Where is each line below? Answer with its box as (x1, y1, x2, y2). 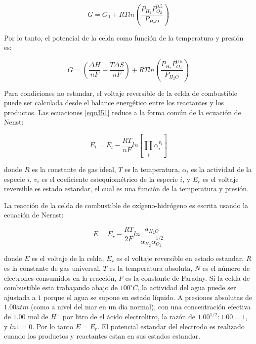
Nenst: (4, 117, 24, 127)
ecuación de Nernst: (4, 210, 64, 220)
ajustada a (4, 292, 36, 302)
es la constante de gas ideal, (32, 164, 116, 174)
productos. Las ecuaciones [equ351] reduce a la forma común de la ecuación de (4, 107, 241, 117)
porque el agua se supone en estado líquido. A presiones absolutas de (43, 292, 252, 302)
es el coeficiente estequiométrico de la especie (42, 173, 178, 184)
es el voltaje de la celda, (32, 253, 104, 263)
